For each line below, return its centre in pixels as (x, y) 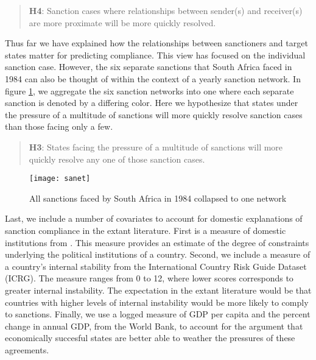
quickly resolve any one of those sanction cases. (117, 159)
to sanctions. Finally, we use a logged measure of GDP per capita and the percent (158, 314)
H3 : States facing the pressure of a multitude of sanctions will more (156, 146)
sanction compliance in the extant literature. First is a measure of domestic (146, 230)
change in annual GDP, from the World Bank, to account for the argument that (154, 326)
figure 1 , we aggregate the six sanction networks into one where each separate (149, 90)
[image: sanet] (60, 179)
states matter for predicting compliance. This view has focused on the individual (155, 55)
